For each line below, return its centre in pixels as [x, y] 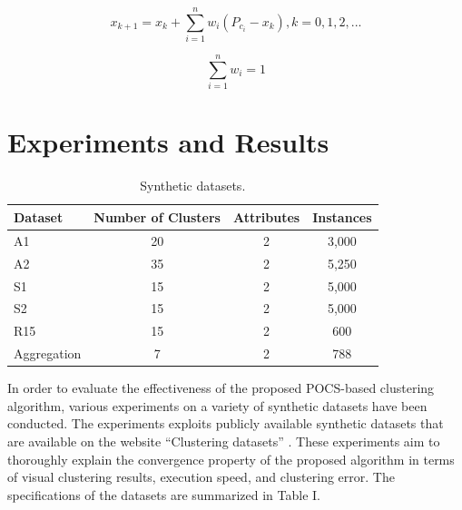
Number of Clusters [157, 216]
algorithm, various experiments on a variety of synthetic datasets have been [217, 405]
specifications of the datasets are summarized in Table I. [164, 494]
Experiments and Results [168, 142]
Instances [342, 216]
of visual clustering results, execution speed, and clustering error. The [201, 477]
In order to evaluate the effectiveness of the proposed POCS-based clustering [221, 388]
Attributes [266, 216]
